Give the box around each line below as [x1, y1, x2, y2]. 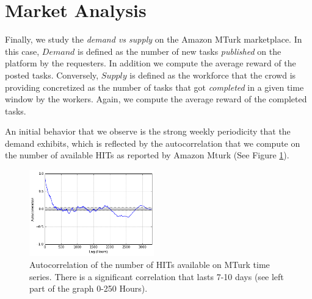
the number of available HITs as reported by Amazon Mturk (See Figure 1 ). [5, 149, 289, 161]
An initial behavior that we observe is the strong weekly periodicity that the [5, 125, 291, 138]
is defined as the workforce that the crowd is [129, 68, 296, 81]
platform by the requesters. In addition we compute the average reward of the [5, 57, 296, 69]
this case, [5, 44, 40, 57]
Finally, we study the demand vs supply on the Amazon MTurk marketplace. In [5, 33, 302, 46]
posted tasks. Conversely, [5, 68, 99, 81]
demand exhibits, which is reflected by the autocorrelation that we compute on [5, 136, 300, 149]
